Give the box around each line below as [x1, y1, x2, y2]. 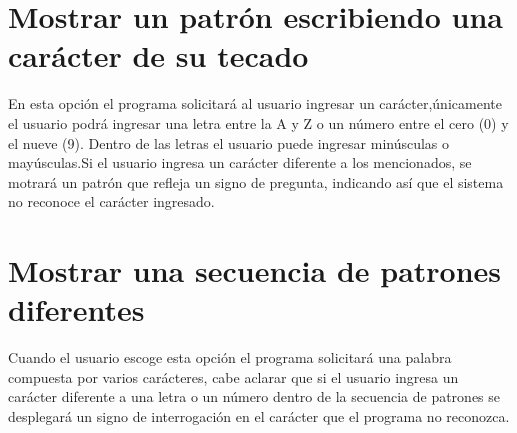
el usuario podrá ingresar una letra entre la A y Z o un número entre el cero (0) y [8, 112, 509, 133]
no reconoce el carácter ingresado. [8, 191, 215, 212]
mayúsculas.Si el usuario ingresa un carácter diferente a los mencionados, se [8, 152, 472, 173]
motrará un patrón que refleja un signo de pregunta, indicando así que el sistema [8, 171, 504, 192]
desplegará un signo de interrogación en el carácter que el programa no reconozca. [8, 405, 510, 426]
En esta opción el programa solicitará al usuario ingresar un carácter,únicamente [8, 93, 502, 114]
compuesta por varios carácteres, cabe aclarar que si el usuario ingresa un [8, 366, 459, 387]
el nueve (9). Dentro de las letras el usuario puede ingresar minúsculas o [8, 132, 450, 153]
